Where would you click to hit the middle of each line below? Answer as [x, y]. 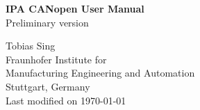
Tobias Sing [31, 46]
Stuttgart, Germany [48, 86]
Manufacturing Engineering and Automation [100, 73]
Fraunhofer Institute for [56, 59]
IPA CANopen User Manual [75, 8]
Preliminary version [47, 22]
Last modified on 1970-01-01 [66, 100]
